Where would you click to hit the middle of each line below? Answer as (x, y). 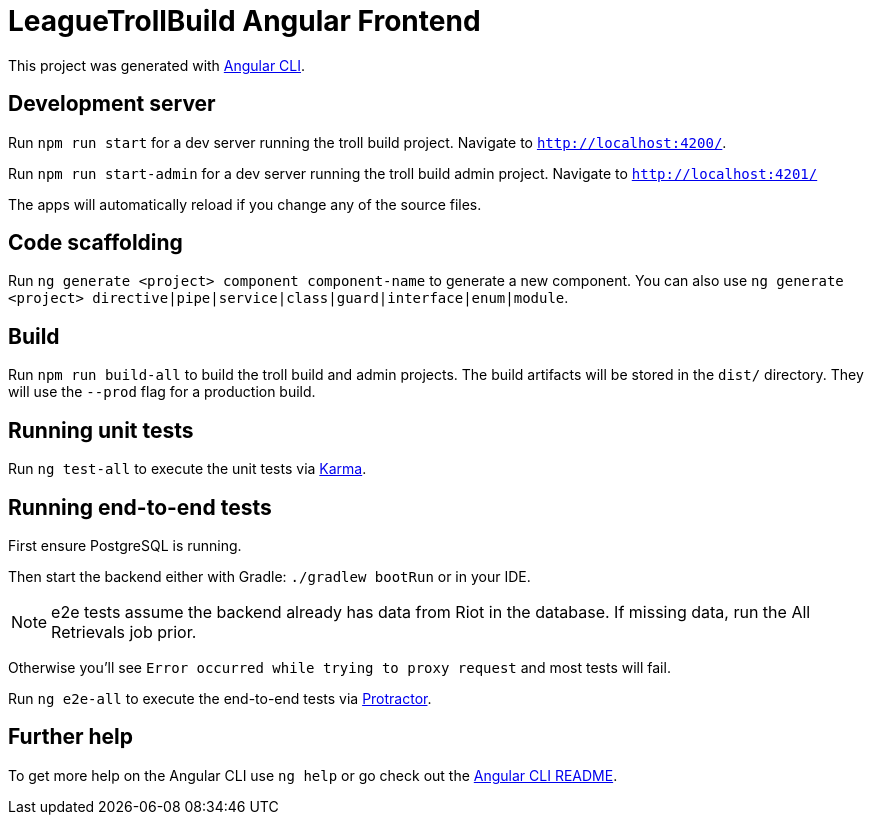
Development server (112, 104)
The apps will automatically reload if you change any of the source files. (245, 204)
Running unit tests (101, 430)
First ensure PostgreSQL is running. (125, 545)
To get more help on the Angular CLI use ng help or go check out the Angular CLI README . (313, 775)
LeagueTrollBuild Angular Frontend (244, 21)
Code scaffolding (95, 243)
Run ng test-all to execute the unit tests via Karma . (187, 469)
